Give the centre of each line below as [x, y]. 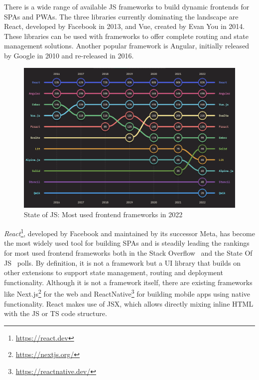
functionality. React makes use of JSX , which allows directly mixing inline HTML [129, 303]
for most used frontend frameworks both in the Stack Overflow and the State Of [128, 252]
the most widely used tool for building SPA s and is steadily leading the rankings [127, 243]
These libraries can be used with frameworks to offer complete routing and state [126, 36]
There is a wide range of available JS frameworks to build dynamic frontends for [127, 6]
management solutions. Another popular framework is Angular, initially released [127, 46]
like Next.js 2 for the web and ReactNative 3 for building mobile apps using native [127, 293]
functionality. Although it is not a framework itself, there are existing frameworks [128, 282]
